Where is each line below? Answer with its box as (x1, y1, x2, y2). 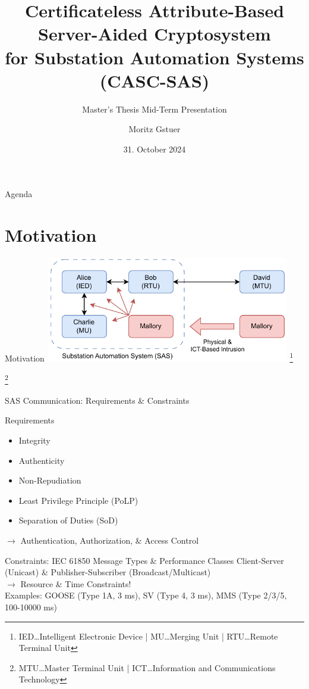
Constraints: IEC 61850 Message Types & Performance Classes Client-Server (5, 554, 284, 566)
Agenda (5, 188, 33, 200)
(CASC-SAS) (99, 68, 210, 92)
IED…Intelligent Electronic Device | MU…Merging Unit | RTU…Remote (18, 629, 278, 642)
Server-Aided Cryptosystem (38, 21, 271, 46)
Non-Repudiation (18, 474, 81, 487)
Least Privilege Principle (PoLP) (18, 494, 138, 506)
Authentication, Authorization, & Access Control (20, 534, 199, 546)
